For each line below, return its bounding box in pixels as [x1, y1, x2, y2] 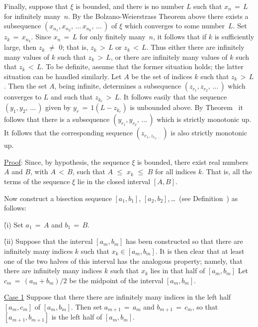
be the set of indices [131, 71, 192, 81]
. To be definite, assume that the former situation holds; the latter [41, 61, 244, 72]
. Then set [71, 302, 102, 312]
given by [45, 102, 71, 112]
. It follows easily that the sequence [119, 92, 227, 102]
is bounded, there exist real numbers [137, 156, 249, 167]
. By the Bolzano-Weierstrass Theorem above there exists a [68, 10, 249, 21]
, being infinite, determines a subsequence [54, 81, 181, 91]
